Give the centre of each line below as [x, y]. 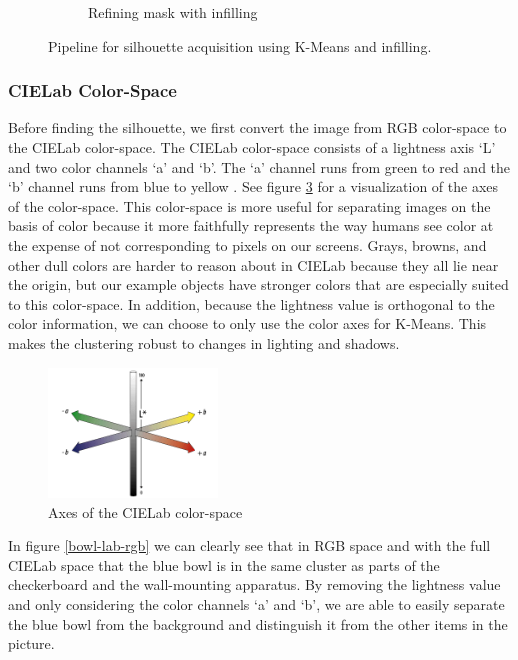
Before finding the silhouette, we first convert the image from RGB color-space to [257, 127]
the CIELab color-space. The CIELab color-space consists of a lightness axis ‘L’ [252, 147]
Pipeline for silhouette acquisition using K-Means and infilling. [240, 45]
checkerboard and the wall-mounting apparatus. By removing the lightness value [254, 584]
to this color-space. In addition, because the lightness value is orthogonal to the [251, 303]
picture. [31, 643]
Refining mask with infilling [173, 12]
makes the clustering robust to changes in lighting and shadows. [204, 342]
